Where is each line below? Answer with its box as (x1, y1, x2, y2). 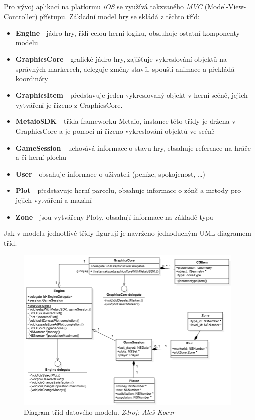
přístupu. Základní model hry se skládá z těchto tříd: (40, 11, 200, 21)
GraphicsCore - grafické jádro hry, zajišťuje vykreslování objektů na (15, 54, 227, 64)
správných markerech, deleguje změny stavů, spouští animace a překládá (15, 63, 235, 74)
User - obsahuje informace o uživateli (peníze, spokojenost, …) (15, 168, 205, 179)
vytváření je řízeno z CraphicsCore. (15, 99, 123, 110)
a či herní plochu (15, 152, 67, 162)
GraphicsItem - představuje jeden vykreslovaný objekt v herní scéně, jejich (15, 90, 248, 100)
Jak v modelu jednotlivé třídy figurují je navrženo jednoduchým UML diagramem (4, 228, 251, 238)
